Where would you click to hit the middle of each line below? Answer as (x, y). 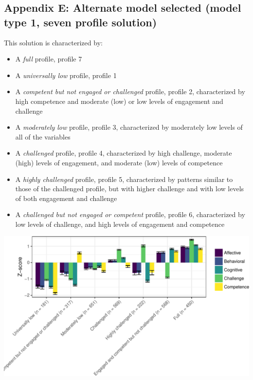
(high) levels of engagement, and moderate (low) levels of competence (119, 162)
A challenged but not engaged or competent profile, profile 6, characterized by (130, 214)
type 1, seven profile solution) (81, 22)
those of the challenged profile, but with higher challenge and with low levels (130, 189)
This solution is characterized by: (53, 42)
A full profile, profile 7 (49, 59)
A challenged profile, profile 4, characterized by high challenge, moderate (124, 153)
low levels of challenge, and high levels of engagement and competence (120, 224)
